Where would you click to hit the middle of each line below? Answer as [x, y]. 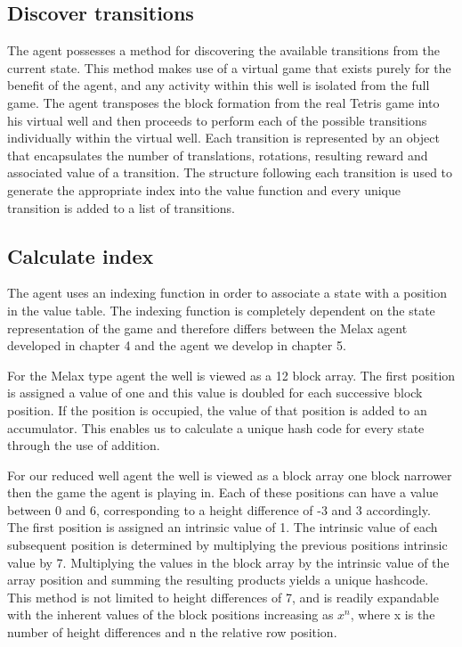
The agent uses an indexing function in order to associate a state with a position [227, 293]
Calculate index [81, 255]
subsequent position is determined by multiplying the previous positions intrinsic [227, 545]
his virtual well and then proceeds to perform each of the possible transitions [217, 120]
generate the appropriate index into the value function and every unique [204, 189]
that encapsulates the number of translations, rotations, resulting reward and [218, 155]
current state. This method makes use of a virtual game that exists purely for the [229, 67]
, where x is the [393, 614]
